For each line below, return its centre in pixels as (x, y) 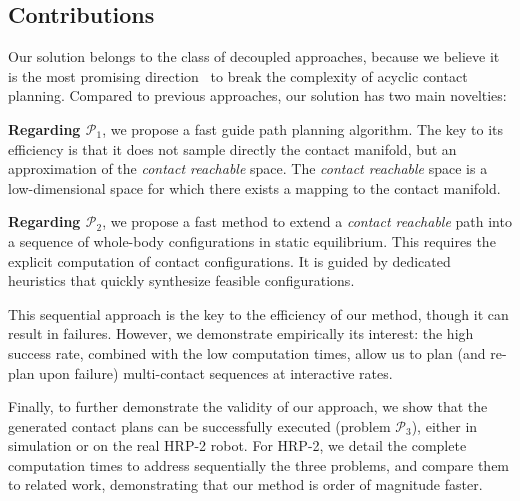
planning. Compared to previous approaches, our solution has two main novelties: (257, 95)
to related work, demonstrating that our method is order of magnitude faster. (245, 484)
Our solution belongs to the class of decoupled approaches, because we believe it (254, 56)
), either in (444, 425)
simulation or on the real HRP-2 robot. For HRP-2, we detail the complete (237, 445)
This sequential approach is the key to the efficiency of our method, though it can (258, 313)
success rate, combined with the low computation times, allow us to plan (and (247, 352)
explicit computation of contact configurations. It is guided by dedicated (229, 260)
